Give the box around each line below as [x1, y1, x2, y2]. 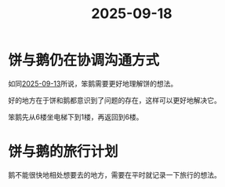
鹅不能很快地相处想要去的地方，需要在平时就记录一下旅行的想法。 [8, 170, 221, 179]
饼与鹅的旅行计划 [8, 143, 119, 161]
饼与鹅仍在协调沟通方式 [8, 52, 160, 69]
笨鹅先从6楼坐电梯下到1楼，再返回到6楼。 [8, 112, 143, 122]
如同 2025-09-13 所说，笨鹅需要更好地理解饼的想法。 [8, 79, 178, 88]
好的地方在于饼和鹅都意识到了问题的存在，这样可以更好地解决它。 [8, 95, 221, 104]
